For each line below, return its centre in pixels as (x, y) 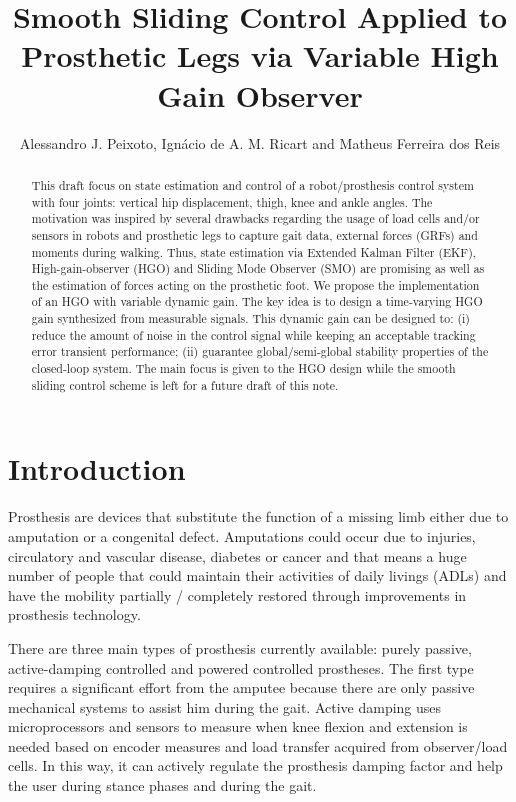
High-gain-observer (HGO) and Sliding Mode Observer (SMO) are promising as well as (258, 268)
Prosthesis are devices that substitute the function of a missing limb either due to (258, 516)
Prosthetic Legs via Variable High (260, 55)
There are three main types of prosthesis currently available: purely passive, (240, 647)
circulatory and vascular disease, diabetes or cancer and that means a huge (237, 555)
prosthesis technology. (74, 614)
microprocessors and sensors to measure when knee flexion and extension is (238, 726)
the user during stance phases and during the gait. (162, 785)
